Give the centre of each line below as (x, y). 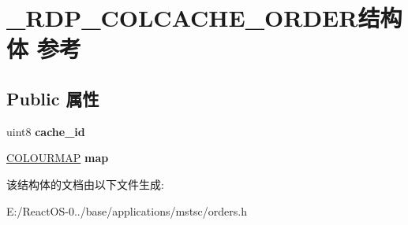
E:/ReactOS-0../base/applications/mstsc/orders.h (127, 210)
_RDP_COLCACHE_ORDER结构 (204, 18)
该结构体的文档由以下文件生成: (85, 184)
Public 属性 (53, 98)
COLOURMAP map (58, 158)
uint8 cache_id (46, 131)
